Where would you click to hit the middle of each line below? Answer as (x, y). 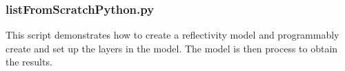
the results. (29, 62)
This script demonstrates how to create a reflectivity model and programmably (172, 35)
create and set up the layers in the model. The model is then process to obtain (172, 48)
